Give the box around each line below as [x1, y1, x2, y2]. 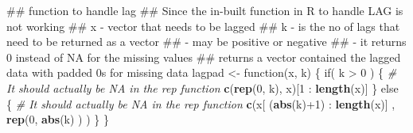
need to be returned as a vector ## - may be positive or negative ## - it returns [6, 33, 407, 50]
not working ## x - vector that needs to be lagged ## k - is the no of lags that [6, 17, 400, 34]
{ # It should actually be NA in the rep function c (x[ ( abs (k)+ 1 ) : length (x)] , [6, 95, 395, 112]
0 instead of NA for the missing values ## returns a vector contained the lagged [6, 48, 401, 65]
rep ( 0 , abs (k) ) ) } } [6, 111, 109, 127]
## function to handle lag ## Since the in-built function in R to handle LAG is [6, 2, 403, 18]
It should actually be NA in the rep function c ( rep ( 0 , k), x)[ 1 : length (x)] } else [6, 79, 399, 96]
